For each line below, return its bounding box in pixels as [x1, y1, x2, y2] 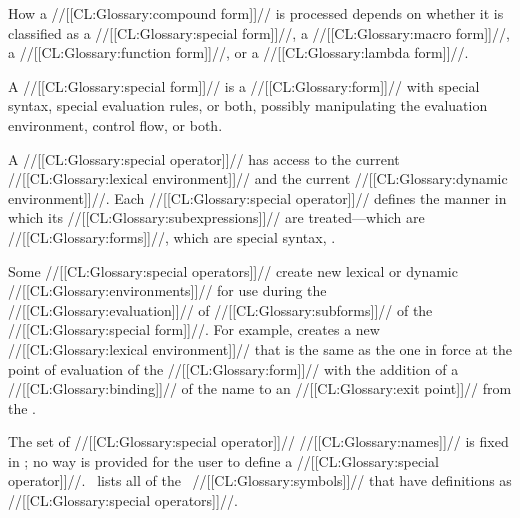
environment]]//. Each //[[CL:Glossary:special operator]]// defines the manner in [8, 187, 507, 208]
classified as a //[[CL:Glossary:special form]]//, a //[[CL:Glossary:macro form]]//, [8, 22, 510, 43]
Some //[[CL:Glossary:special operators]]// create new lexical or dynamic [8, 260, 458, 281]
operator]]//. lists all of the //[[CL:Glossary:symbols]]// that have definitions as [8, 470, 512, 491]
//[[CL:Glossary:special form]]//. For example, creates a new [8, 319, 380, 340]
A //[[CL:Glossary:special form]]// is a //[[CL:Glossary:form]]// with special [8, 75, 480, 96]
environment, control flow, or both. [8, 114, 223, 135]
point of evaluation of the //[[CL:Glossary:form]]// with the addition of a [8, 358, 459, 379]
